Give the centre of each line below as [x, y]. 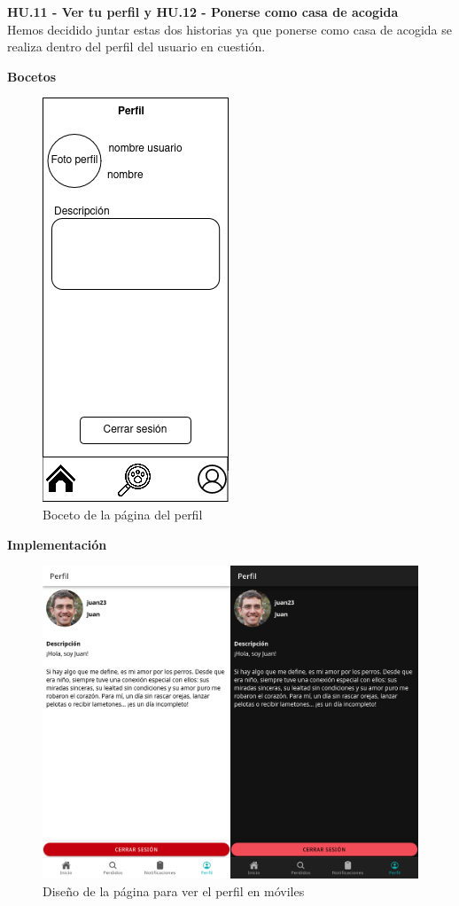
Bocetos [32, 76]
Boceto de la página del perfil [123, 514]
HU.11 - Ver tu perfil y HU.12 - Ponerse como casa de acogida [203, 12]
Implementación [57, 544]
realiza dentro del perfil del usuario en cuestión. [136, 47]
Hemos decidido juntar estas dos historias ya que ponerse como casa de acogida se [230, 29]
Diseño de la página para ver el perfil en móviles [174, 890]
